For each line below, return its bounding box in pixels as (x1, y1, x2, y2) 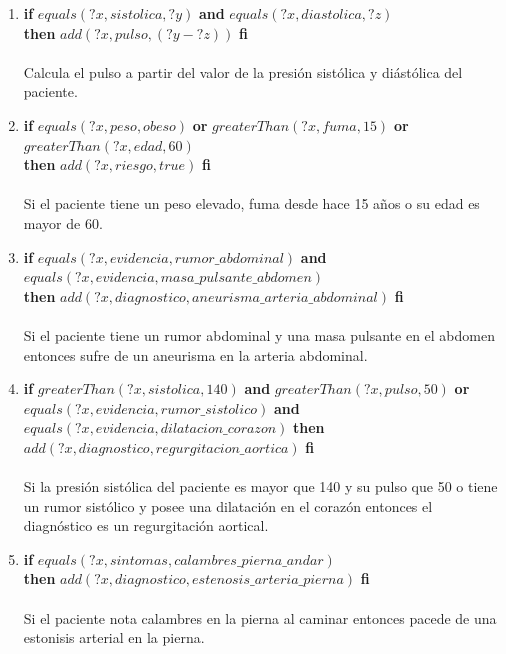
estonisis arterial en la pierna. (23, 627, 205, 648)
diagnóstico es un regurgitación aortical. (23, 515, 269, 536)
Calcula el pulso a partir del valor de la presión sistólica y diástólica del (23, 61, 463, 82)
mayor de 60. (23, 212, 103, 233)
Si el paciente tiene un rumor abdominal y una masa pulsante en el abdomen (23, 324, 495, 345)
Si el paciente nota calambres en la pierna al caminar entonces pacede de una (23, 607, 497, 628)
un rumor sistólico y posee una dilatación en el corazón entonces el (23, 495, 433, 516)
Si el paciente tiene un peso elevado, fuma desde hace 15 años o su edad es (23, 193, 480, 214)
